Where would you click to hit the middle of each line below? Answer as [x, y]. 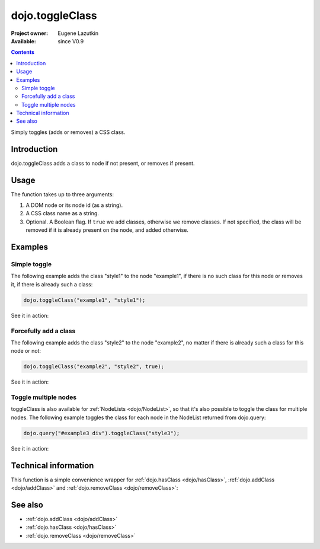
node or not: [26, 351]
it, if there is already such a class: [52, 284]
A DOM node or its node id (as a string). [74, 205]
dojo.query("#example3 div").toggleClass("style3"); [102, 433]
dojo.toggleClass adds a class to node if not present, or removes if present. [103, 163]
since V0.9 [71, 41]
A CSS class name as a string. [62, 213]
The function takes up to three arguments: [63, 194]
